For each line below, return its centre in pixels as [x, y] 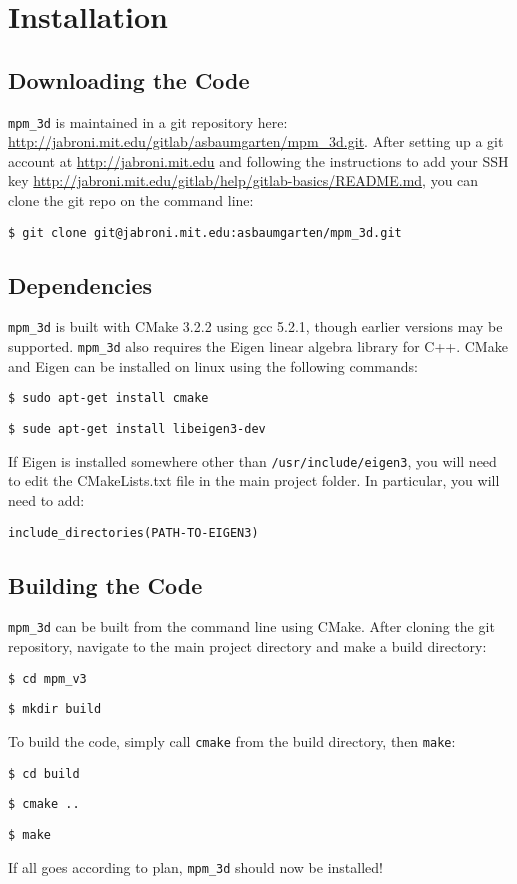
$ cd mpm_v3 [47, 678]
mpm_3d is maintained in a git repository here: [148, 121]
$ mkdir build [55, 709]
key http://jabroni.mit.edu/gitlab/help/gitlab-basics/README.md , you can [243, 180]
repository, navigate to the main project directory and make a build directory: [247, 646]
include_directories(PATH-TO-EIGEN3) [133, 532]
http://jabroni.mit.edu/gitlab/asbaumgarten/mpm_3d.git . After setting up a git [256, 141]
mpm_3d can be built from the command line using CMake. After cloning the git [251, 626]
